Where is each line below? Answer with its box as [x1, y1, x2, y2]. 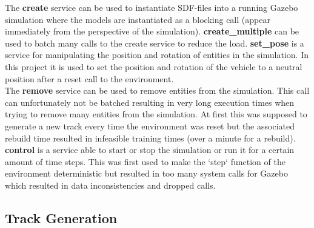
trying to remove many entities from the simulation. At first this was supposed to [5, 108, 307, 120]
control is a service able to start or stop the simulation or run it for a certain [5, 143, 295, 156]
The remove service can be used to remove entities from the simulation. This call [5, 84, 310, 97]
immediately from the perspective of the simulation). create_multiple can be [5, 25, 299, 37]
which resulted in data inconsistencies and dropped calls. [5, 178, 216, 191]
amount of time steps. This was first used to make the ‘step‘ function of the [5, 155, 286, 168]
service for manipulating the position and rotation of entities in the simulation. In [5, 48, 309, 61]
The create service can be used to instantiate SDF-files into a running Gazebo [5, 1, 298, 13]
